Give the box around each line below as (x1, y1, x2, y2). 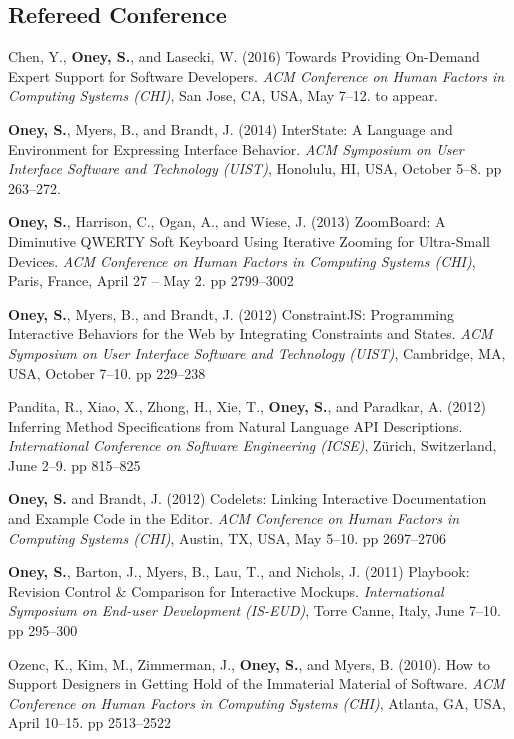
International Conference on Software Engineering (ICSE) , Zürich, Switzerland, (8, 435, 497, 456)
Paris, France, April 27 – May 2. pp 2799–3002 (8, 270, 294, 291)
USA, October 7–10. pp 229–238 (8, 362, 206, 383)
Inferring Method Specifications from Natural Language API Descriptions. (8, 415, 463, 436)
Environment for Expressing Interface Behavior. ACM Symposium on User (8, 138, 464, 159)
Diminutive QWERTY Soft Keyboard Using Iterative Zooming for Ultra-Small (8, 230, 490, 251)
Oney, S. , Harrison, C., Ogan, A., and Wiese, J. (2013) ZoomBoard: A (8, 211, 446, 232)
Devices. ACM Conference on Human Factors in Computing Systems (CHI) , (8, 250, 476, 271)
